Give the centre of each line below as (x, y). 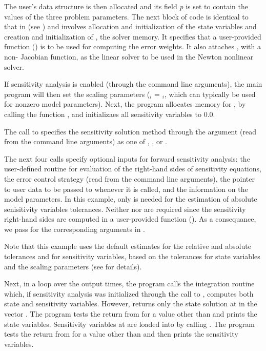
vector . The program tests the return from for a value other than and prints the (131, 314)
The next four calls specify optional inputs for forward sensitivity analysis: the (127, 158)
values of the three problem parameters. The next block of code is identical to (126, 16)
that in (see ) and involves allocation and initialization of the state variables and (130, 26)
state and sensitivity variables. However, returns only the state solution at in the (131, 304)
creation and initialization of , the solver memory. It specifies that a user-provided (133, 36)
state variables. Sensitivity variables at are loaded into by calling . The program (129, 324)
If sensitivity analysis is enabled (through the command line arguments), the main (133, 84)
